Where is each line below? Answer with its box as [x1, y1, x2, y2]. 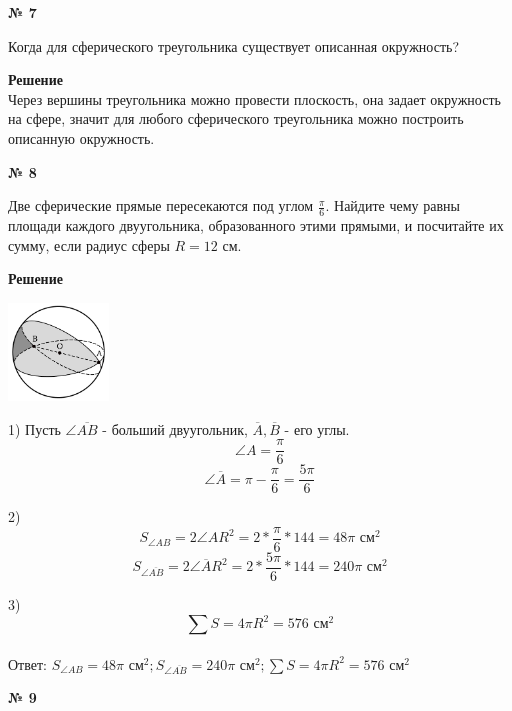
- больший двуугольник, [102, 418, 248, 439]
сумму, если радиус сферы [8, 234, 170, 255]
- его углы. [284, 418, 350, 439]
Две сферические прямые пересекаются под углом [8, 195, 314, 216]
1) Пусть [8, 418, 61, 439]
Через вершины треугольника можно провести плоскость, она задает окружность [8, 88, 501, 109]
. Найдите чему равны [325, 195, 460, 216]
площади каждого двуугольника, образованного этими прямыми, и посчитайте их [8, 214, 504, 235]
